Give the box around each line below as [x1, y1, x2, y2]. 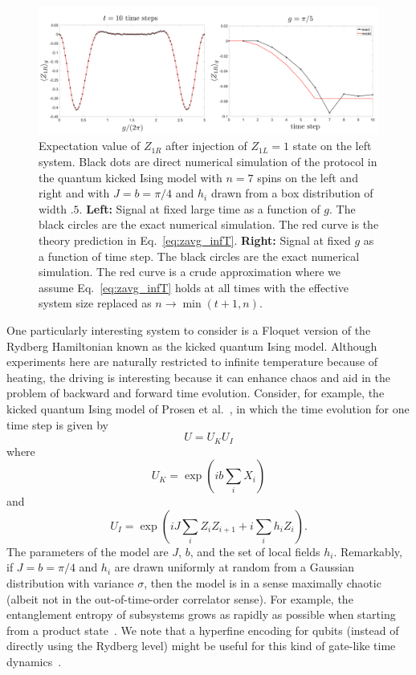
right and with [39, 185, 110, 201]
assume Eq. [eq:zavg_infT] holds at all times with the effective [39, 279, 349, 295]
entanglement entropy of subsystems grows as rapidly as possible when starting [6, 606, 396, 623]
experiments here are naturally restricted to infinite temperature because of [6, 353, 378, 370]
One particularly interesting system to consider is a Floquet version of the [6, 321, 371, 338]
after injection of [165, 137, 247, 154]
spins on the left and [257, 169, 358, 185]
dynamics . [6, 653, 62, 669]
